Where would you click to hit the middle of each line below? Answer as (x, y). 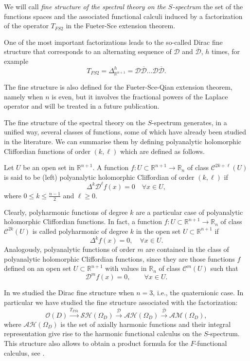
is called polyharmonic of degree (80, 231)
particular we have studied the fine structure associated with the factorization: (121, 302)
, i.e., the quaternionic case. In (198, 293)
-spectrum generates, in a (189, 122)
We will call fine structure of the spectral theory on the (85, 6)
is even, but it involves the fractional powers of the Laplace (140, 96)
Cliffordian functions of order (47, 151)
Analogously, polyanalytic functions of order (70, 249)
